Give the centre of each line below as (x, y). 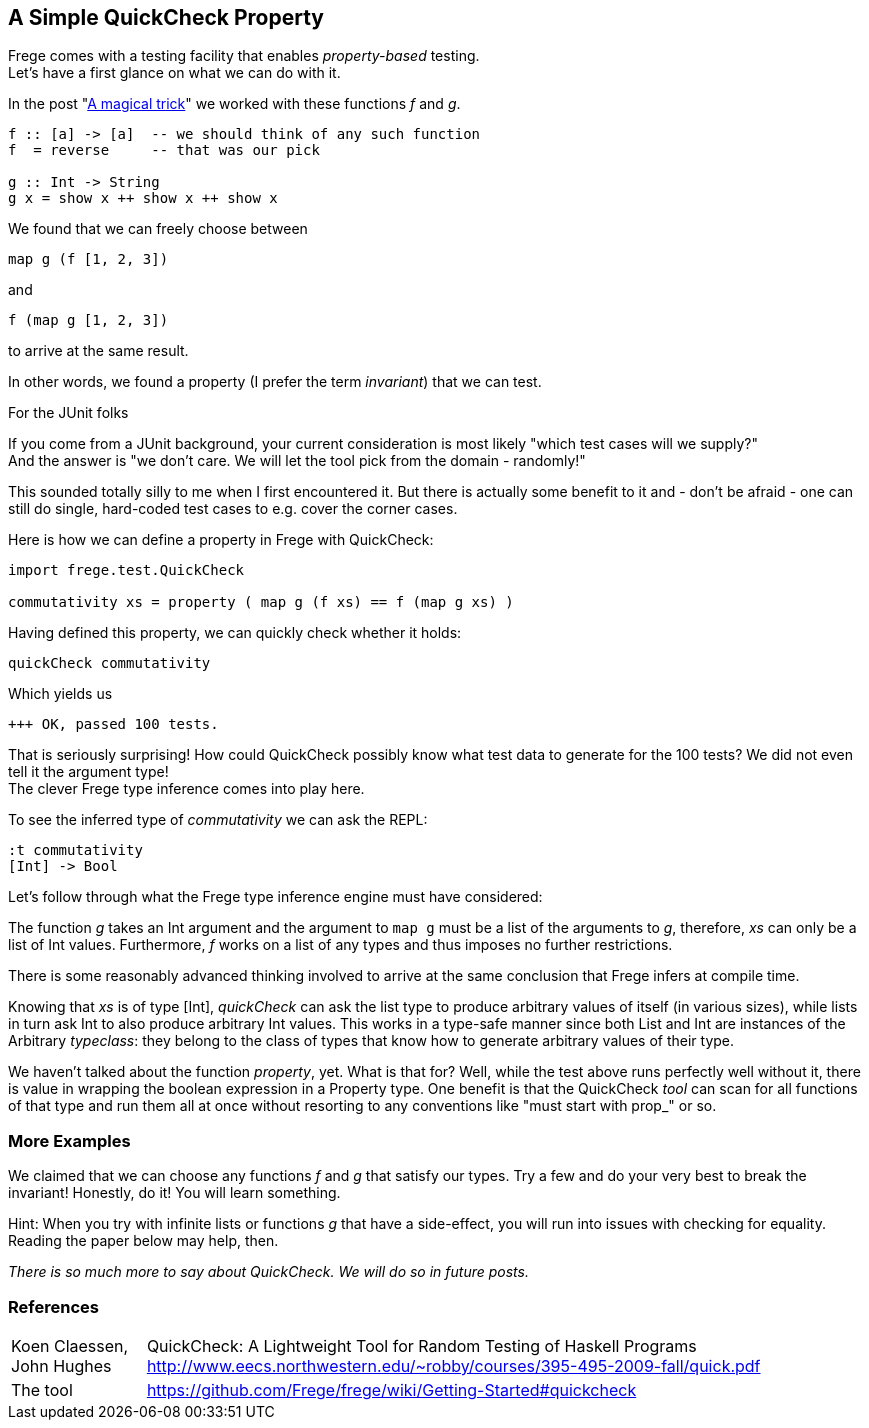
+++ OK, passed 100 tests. (113, 724)
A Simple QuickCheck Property (166, 17)
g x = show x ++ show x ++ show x (143, 198)
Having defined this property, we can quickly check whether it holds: (235, 633)
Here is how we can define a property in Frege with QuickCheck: (221, 540)
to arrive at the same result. (98, 351)
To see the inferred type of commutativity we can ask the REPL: (218, 820)
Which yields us (60, 694)
